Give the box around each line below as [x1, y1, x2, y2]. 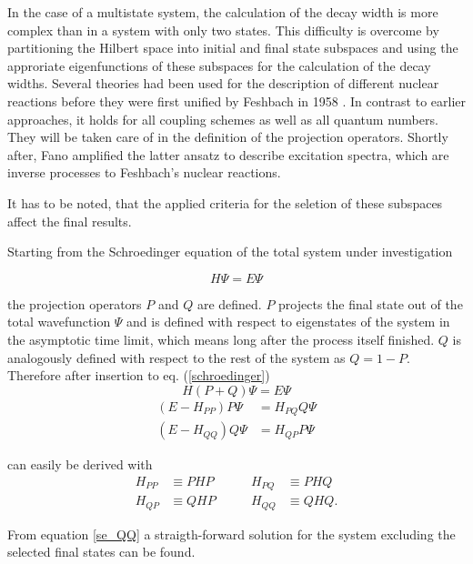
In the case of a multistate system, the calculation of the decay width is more [7, 3, 438, 21]
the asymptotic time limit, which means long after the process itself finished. [7, 329, 435, 348]
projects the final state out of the [278, 294, 463, 313]
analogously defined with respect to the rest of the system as [7, 347, 346, 367]
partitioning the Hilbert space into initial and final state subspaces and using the [7, 38, 458, 57]
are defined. [196, 294, 262, 313]
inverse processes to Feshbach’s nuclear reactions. [7, 163, 281, 182]
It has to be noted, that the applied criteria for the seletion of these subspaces [7, 193, 443, 212]
